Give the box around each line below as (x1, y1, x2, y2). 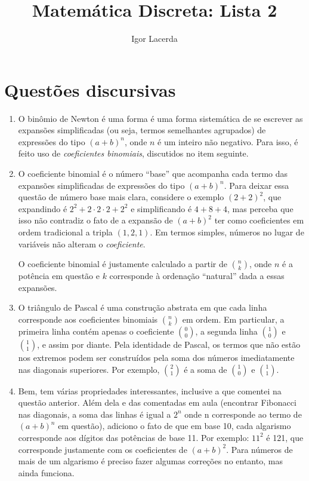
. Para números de (226, 443, 293, 455)
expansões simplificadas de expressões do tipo (18, 179, 185, 191)
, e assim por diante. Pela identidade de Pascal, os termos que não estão (37, 338, 301, 350)
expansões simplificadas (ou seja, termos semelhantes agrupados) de (18, 124, 266, 136)
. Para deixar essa (224, 179, 289, 191)
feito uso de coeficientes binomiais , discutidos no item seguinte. (18, 147, 249, 160)
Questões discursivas (4, 77, 176, 102)
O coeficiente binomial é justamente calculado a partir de (18, 258, 227, 270)
